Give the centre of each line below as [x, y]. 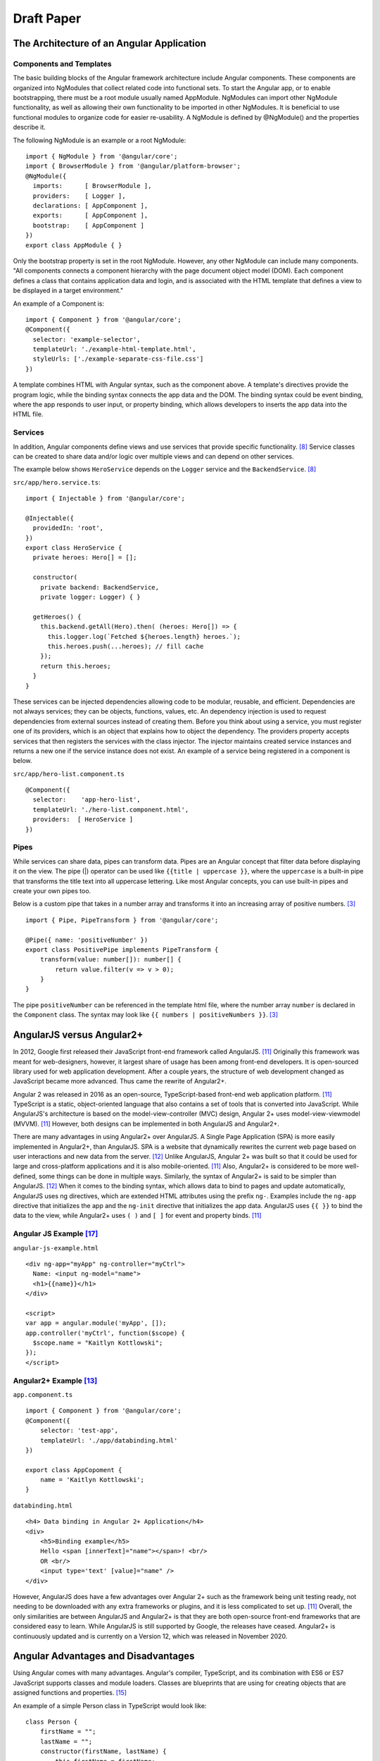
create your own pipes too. [52, 890]
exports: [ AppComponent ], [90, 216]
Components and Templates [62, 63]
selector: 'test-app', [79, 1431]
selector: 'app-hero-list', [87, 800]
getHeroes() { [57, 617]
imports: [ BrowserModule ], [92, 186]
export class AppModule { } [74, 245]
